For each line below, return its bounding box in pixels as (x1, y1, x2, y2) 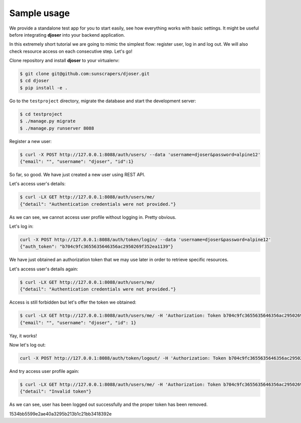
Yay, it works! (9, 333, 37, 339)
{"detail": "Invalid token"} (20, 389, 92, 394)
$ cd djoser (20, 78, 50, 84)
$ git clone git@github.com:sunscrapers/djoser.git (20, 71, 150, 77)
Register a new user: (9, 138, 52, 144)
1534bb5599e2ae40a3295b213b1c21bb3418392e (9, 410, 112, 416)
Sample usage (9, 8, 70, 19)
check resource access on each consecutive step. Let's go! (9, 48, 133, 54)
